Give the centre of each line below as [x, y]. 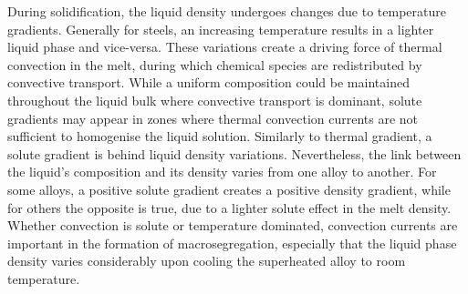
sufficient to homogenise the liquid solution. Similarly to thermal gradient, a [220, 136]
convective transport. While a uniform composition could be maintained [208, 82]
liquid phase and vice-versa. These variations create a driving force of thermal [225, 47]
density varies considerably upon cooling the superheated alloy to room [207, 261]
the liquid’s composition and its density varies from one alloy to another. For [222, 172]
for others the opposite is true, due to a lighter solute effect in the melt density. [229, 207]
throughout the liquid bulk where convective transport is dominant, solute [215, 100]
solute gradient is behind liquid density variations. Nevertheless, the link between [234, 153]
